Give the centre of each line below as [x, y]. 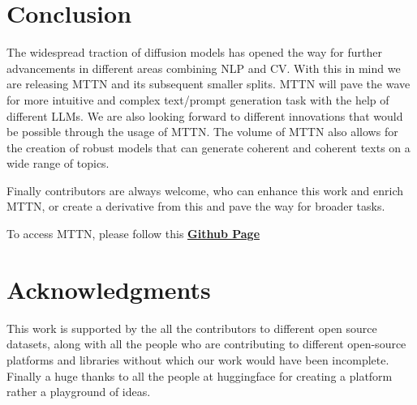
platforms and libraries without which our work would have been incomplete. [198, 359]
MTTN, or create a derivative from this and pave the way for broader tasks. [196, 206]
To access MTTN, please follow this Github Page [133, 234]
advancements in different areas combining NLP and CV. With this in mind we [204, 68]
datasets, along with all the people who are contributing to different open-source [206, 344]
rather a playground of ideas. [79, 392]
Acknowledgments [109, 289]
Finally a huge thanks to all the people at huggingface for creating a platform [200, 375]
